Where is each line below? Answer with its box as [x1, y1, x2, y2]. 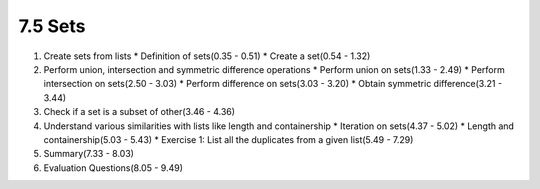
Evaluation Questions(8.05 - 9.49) [43, 161, 184, 174]
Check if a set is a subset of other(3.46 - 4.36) [43, 106, 235, 118]
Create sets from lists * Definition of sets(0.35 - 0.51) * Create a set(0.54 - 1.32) [43, 50, 371, 62]
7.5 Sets [18, 15, 86, 37]
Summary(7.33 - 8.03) [43, 148, 135, 160]
